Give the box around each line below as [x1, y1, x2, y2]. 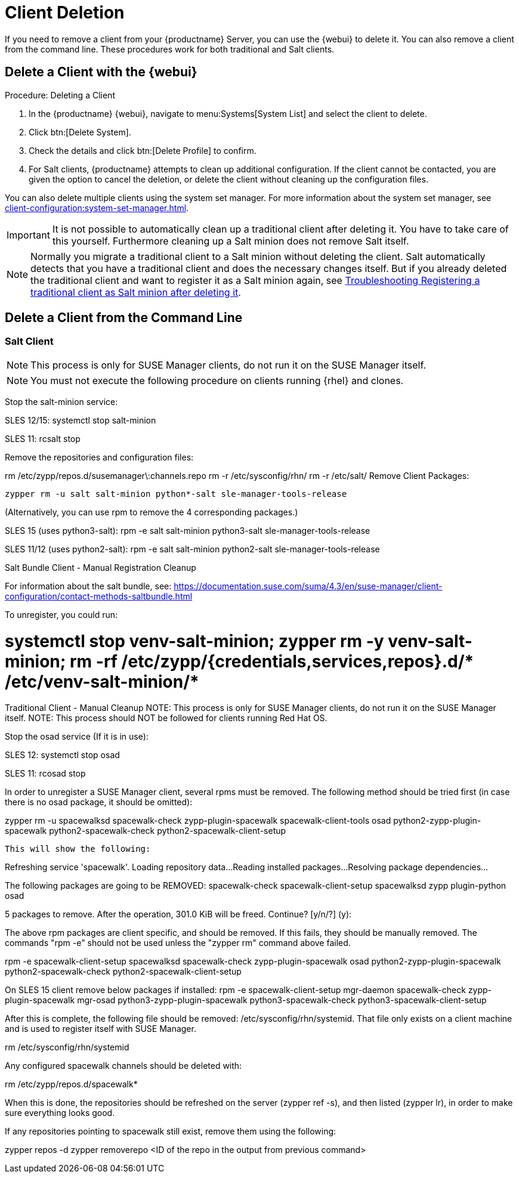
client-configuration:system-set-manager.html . [5, 202, 189, 213]
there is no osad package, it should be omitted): [5, 797, 193, 808]
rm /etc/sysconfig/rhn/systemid [5, 1042, 129, 1053]
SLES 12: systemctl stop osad [5, 750, 120, 760]
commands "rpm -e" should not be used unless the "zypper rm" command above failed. [5, 938, 351, 948]
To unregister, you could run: [5, 609, 118, 620]
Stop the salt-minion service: [5, 396, 118, 407]
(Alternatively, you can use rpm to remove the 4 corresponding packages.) [5, 506, 298, 517]
